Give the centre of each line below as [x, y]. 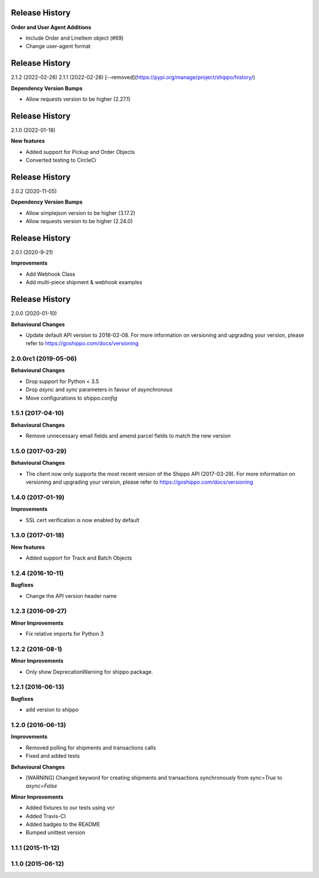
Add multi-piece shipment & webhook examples [84, 282]
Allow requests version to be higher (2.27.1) [78, 99]
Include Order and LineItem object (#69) [75, 38]
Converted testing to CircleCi [61, 160]
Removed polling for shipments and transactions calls [91, 747]
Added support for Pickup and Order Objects [80, 152]
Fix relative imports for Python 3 [65, 634]
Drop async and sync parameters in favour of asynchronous [99, 390]
